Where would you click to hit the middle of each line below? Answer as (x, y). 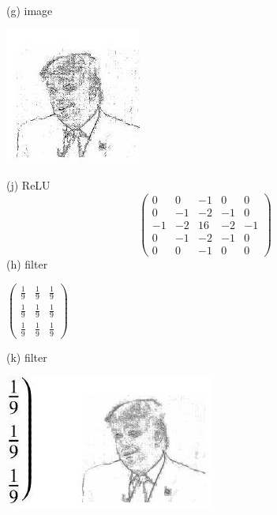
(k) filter (27, 357)
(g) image (30, 10)
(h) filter (27, 264)
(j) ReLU (28, 185)
